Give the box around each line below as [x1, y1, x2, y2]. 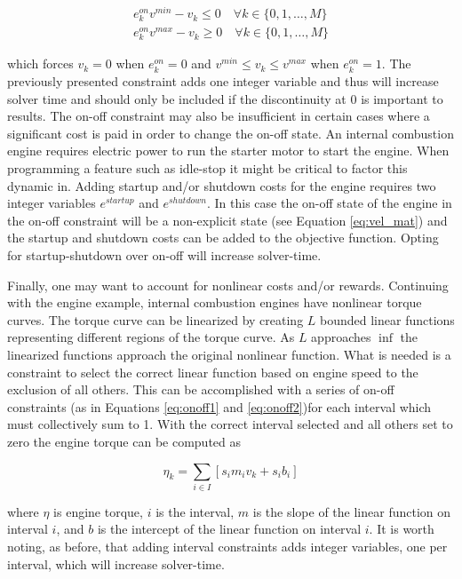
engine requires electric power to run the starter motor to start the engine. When [7, 141, 450, 160]
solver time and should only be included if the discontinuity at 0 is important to [7, 89, 443, 107]
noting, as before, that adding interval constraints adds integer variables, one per [7, 537, 448, 556]
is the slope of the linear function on [252, 502, 451, 520]
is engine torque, [53, 502, 143, 520]
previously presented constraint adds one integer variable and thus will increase [7, 72, 439, 91]
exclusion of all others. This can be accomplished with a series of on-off [7, 380, 394, 399]
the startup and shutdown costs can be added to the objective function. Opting [7, 228, 439, 247]
